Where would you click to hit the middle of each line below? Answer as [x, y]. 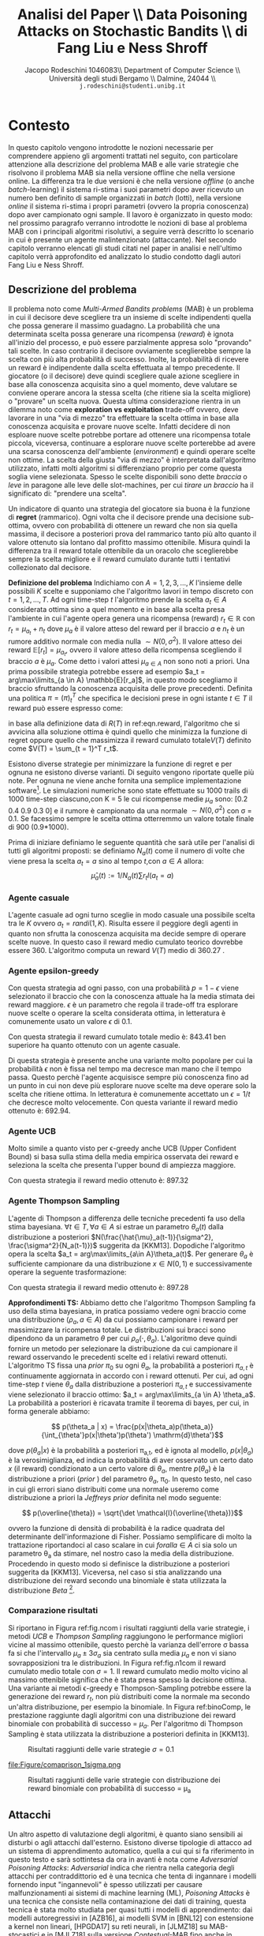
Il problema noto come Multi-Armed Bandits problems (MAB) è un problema [131, 309]
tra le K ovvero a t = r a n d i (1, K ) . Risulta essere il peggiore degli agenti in [123, 924]
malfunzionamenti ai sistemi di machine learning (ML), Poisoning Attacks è [129, 1893]
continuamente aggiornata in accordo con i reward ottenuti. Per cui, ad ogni [131, 1375]
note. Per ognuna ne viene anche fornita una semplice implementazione [125, 781]
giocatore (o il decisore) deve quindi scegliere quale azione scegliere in [124, 376]
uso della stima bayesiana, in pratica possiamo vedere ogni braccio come [127, 1311]
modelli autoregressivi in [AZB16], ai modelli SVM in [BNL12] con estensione [131, 1918]
